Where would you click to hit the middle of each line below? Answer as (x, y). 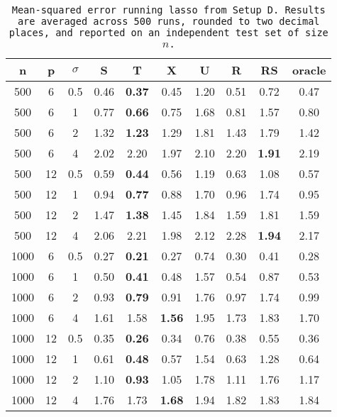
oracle (309, 70)
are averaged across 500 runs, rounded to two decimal (168, 21)
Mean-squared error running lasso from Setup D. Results (168, 10)
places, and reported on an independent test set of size (168, 33)
